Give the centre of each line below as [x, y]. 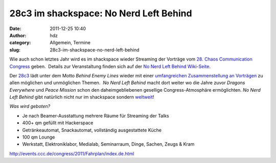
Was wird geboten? [30, 106]
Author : [18, 35]
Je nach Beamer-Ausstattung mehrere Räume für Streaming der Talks [96, 116]
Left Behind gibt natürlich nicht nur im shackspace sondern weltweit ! [82, 97]
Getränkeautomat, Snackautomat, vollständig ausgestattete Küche [92, 130]
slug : [15, 50]
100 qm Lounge [39, 137]
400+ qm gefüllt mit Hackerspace [58, 123]
